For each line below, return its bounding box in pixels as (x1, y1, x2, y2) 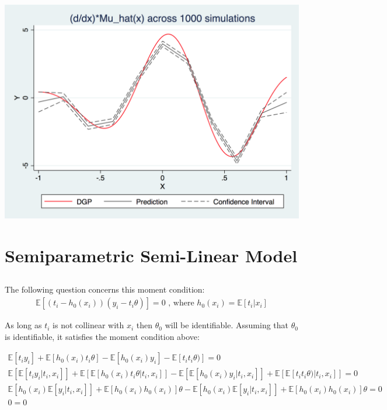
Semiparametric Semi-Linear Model (5, 243, 298, 267)
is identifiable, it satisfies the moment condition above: (5, 330, 200, 342)
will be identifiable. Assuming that (165, 319, 289, 331)
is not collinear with (53, 319, 124, 331)
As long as (5, 319, 42, 331)
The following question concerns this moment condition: (5, 283, 205, 296)
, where (168, 299, 194, 308)
